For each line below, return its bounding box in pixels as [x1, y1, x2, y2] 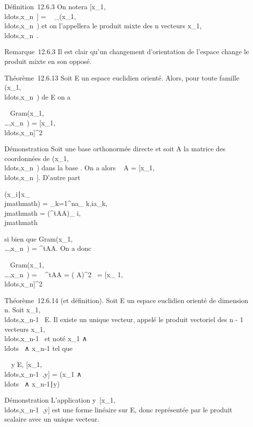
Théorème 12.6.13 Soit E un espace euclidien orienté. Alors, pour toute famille [4, 72, 239, 82]
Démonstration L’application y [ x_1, [4, 395, 116, 405]
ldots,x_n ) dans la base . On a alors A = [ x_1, [4, 163, 155, 173]
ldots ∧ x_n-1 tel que [4, 343, 73, 353]
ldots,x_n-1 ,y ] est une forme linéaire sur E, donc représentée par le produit [4, 404, 233, 414]
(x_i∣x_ [4, 188, 30, 199]
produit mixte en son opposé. [4, 56, 92, 66]
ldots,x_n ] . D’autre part [4, 172, 80, 182]
